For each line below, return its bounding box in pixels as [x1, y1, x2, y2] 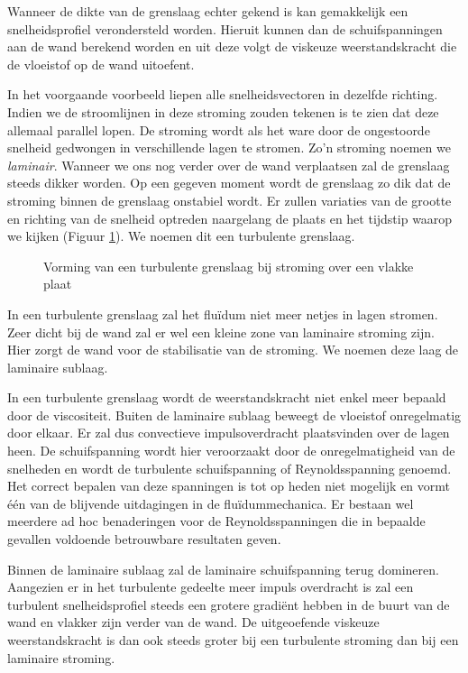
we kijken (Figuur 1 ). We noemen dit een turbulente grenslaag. [7, 226, 355, 245]
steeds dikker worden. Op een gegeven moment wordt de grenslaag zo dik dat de [7, 173, 451, 192]
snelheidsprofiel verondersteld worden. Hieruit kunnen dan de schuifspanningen [7, 19, 443, 38]
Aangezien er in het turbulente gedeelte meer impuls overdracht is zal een [7, 577, 414, 596]
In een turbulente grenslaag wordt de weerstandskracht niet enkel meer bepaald [7, 388, 446, 407]
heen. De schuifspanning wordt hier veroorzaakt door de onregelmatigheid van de [7, 441, 455, 460]
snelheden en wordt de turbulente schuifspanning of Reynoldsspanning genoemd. [7, 458, 452, 477]
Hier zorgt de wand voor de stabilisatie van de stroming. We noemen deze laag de [7, 340, 459, 359]
